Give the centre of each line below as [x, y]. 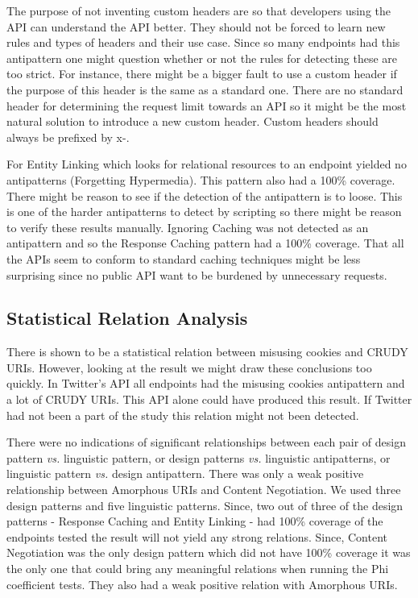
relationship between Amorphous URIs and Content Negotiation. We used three [204, 490]
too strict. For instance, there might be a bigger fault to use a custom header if [202, 74]
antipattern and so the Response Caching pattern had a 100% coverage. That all [205, 243]
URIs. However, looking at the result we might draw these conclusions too [189, 367]
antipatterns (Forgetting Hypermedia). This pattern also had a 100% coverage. [201, 179]
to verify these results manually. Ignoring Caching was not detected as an [188, 227]
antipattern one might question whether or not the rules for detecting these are [202, 58]
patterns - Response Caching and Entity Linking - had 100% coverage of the [195, 521]
